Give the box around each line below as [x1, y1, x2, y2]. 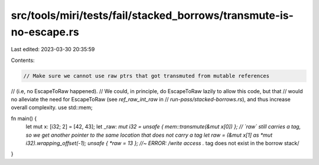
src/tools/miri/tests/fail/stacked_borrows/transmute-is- [11, 9, 294, 22]
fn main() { [11, 115, 37, 122]
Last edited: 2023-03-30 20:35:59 [11, 46, 95, 53]
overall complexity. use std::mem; [11, 104, 93, 111]
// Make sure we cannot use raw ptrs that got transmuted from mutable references [23, 72, 270, 79]
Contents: [11, 57, 35, 64]
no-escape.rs [11, 25, 79, 38]
